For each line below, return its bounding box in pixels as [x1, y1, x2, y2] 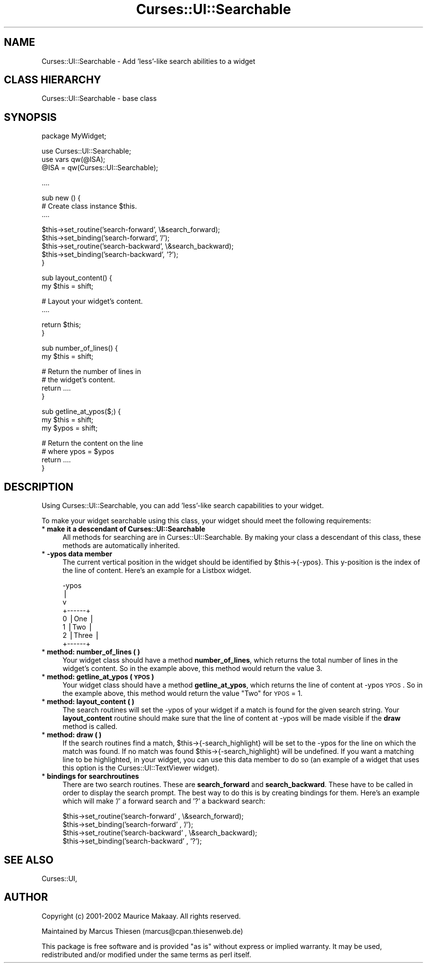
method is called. [62, 722, 117, 731]
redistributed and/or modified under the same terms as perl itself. [41, 950, 252, 959]
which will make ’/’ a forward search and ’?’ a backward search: [62, 797, 266, 806]
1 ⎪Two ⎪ [62, 623, 93, 632]
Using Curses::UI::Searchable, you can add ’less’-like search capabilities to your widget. [41, 501, 324, 510]
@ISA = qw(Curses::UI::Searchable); [41, 163, 158, 172]
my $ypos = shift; [41, 424, 98, 433]
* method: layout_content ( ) [41, 697, 135, 706]
